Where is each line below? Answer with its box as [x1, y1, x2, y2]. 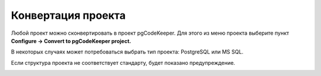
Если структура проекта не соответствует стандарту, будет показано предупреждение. [11, 59, 235, 66]
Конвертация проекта [11, 9, 126, 22]
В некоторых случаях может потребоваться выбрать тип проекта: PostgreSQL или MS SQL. [11, 48, 244, 55]
